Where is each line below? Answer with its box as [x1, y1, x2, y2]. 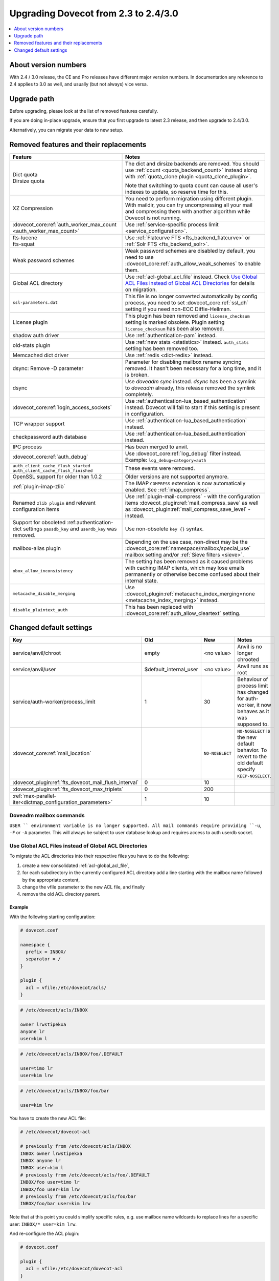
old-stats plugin [12, 341, 51, 348]
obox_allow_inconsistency [12, 568, 73, 574]
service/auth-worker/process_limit [12, 698, 96, 706]
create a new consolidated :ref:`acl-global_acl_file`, [22, 862, 130, 869]
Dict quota [12, 171, 38, 178]
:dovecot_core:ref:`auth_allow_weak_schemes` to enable [125, 260, 261, 267]
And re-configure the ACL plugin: [9, 1230, 80, 1237]
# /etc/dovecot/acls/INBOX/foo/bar [20, 1088, 109, 1093]
